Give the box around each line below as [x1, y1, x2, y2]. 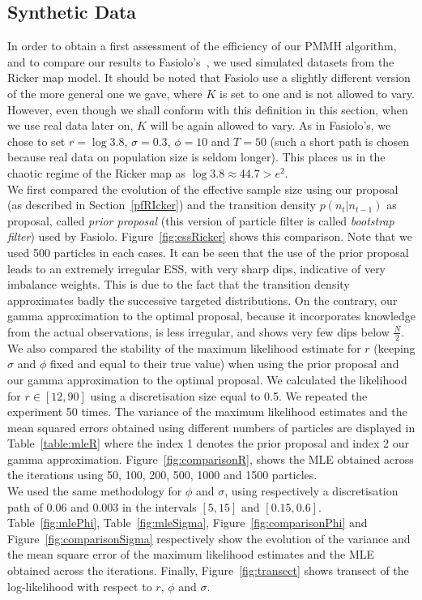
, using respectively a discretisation [224, 482, 399, 499]
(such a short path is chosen [270, 132, 410, 149]
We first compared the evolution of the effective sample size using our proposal [7, 180, 399, 197]
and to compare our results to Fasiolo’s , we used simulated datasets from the [7, 53, 394, 70]
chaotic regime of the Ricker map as [7, 164, 186, 181]
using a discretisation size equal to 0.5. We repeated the [90, 387, 368, 404]
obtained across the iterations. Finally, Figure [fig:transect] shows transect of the [7, 562, 409, 579]
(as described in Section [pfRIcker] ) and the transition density [7, 196, 316, 213]
